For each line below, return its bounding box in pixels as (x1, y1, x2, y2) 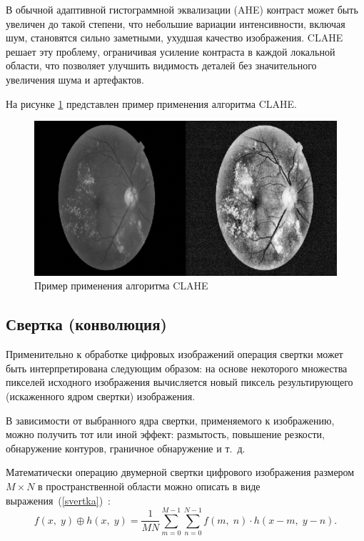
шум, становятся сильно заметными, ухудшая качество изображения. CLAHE (6, 30, 343, 45)
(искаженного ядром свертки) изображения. (6, 388, 196, 403)
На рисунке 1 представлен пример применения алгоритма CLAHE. (6, 96, 297, 111)
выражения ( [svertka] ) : (6, 492, 111, 507)
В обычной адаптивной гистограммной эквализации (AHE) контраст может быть (6, 2, 358, 16)
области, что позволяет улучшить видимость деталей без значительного (6, 58, 317, 73)
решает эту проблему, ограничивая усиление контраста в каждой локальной (6, 44, 335, 59)
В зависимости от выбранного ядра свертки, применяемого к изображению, (6, 412, 335, 427)
